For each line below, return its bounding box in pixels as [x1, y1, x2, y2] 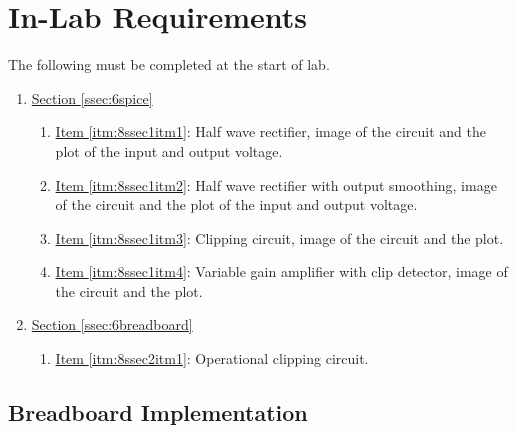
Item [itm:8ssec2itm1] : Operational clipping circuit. [55, 348, 369, 369]
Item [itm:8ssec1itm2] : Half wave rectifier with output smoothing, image [55, 174, 497, 195]
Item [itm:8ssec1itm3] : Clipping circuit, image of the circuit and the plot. [55, 227, 504, 248]
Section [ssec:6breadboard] [31, 314, 193, 335]
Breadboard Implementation [8, 397, 308, 428]
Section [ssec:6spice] [31, 87, 153, 108]
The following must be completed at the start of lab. [8, 54, 330, 75]
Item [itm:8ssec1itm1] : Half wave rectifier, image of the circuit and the [55, 121, 486, 142]
